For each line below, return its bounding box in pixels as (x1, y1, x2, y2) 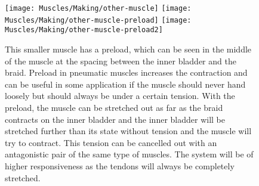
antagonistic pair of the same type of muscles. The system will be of (5, 148, 254, 160)
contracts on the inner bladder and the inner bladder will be (5, 113, 225, 125)
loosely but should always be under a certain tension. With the (5, 89, 235, 102)
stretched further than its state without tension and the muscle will (5, 125, 252, 137)
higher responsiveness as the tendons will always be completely (5, 159, 235, 172)
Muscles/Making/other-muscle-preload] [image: (5, 15, 192, 24)
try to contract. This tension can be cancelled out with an (5, 136, 217, 148)
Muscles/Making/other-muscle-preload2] (5, 26, 163, 35)
